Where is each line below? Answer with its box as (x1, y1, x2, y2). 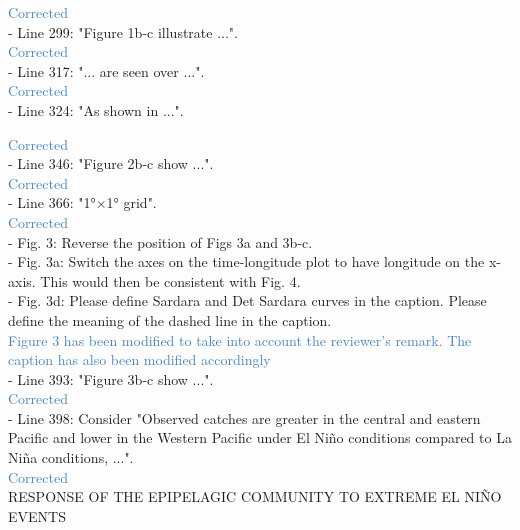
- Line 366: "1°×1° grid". (8, 192, 157, 213)
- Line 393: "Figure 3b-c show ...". (8, 368, 214, 389)
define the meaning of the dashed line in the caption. (8, 309, 332, 330)
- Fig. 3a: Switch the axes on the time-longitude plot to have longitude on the (8, 251, 485, 272)
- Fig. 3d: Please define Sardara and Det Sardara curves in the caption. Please (8, 290, 487, 311)
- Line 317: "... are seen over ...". (8, 60, 205, 81)
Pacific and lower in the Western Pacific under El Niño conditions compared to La (8, 427, 512, 448)
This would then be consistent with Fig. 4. (40, 270, 301, 291)
